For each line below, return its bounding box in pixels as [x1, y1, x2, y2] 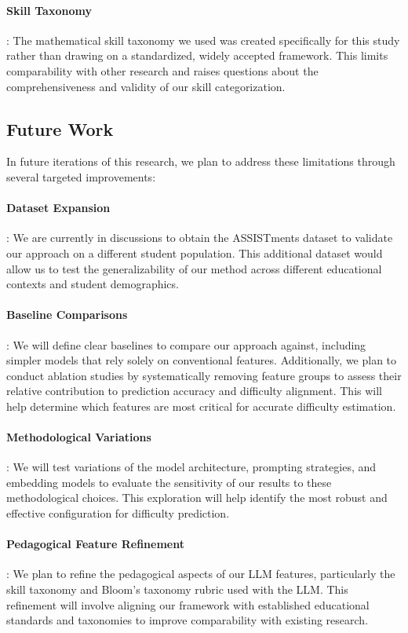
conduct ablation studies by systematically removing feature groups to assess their [6, 367, 402, 383]
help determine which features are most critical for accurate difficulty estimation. [6, 397, 396, 414]
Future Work [6, 116, 114, 141]
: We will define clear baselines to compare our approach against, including [6, 336, 366, 353]
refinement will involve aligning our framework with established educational [6, 596, 370, 613]
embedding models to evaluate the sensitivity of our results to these [6, 474, 332, 490]
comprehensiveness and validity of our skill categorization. [6, 78, 286, 94]
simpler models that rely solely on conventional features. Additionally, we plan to [6, 352, 397, 368]
